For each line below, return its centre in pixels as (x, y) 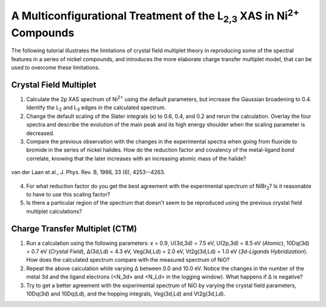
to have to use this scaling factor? (68, 194)
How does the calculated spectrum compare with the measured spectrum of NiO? (128, 260)
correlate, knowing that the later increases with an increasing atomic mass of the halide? (136, 158)
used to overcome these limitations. (56, 68)
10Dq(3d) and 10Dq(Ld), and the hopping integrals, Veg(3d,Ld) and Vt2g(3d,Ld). (126, 294)
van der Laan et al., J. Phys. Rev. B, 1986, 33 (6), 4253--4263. (88, 172)
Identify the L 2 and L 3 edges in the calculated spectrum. (96, 108)
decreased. (40, 133)
